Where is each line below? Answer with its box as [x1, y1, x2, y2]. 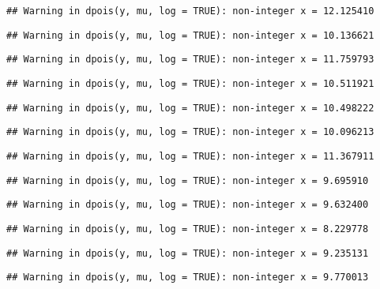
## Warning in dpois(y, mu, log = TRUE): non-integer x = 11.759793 [6, 54, 374, 66]
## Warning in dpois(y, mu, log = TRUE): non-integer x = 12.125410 [6, 6, 374, 17]
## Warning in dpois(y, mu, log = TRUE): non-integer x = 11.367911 [6, 150, 374, 162]
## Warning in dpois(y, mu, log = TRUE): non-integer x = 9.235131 [6, 247, 369, 259]
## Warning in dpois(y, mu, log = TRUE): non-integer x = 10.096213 [6, 126, 374, 138]
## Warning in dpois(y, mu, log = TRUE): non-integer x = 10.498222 [6, 102, 374, 114]
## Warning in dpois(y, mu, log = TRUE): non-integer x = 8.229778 [6, 223, 369, 235]
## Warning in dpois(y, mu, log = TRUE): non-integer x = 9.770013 [6, 272, 369, 283]
